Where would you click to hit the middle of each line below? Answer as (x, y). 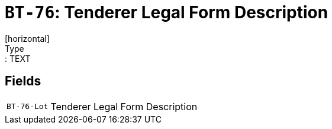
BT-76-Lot (28, 107)
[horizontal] (27, 38)
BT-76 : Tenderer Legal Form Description (167, 12)
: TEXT (18, 58)
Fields (23, 81)
